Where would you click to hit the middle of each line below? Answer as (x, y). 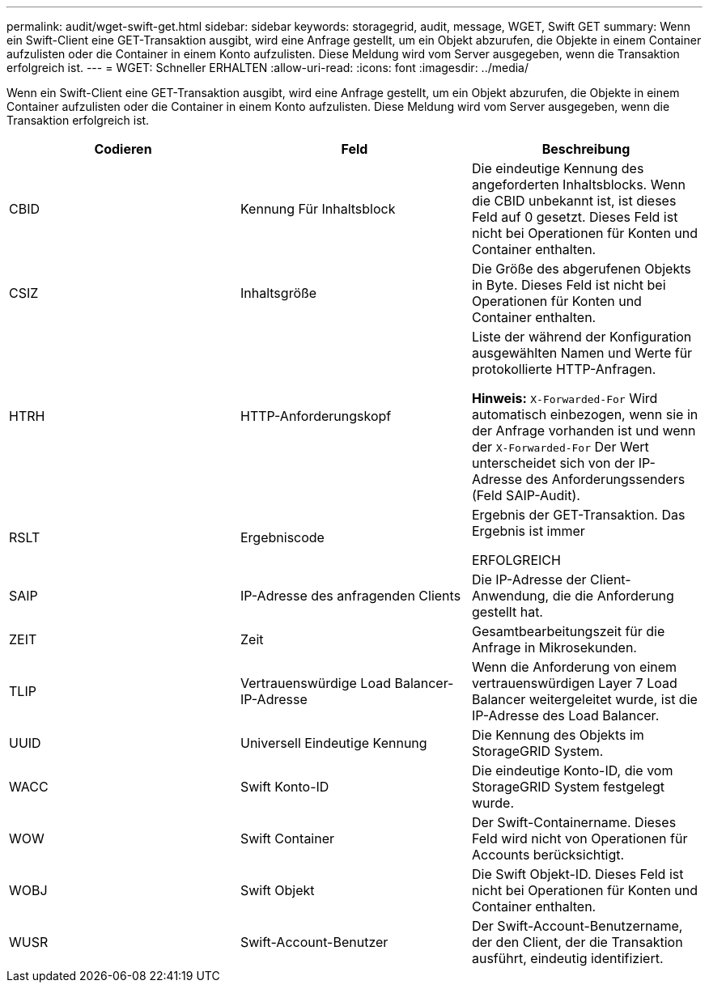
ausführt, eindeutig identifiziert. (567, 958)
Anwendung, (510, 596)
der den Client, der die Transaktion (577, 942)
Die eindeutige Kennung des (558, 168)
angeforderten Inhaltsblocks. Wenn (578, 185)
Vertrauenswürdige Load (315, 683)
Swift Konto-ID (284, 787)
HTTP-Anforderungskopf (316, 416)
